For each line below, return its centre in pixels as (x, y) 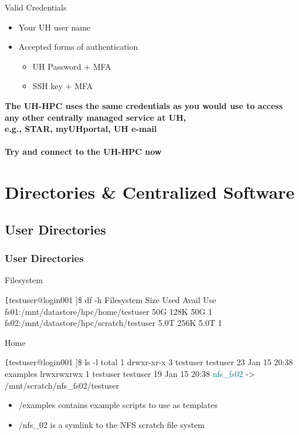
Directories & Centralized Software (150, 192)
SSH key (47, 86)
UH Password (57, 66)
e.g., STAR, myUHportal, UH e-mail (81, 129)
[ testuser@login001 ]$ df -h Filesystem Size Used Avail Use (111, 299)
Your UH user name (55, 27)
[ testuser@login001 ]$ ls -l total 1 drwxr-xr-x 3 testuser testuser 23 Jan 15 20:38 (149, 362)
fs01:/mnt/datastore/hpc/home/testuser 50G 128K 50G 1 (109, 311)
